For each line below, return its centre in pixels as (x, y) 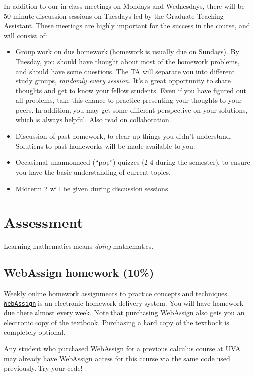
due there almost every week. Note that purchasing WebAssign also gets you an (124, 313)
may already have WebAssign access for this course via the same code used (117, 358)
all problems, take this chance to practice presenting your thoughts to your (129, 100)
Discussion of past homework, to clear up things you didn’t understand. (124, 136)
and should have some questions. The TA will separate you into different (125, 71)
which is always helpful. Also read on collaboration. (93, 119)
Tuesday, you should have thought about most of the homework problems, (127, 61)
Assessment (44, 222)
